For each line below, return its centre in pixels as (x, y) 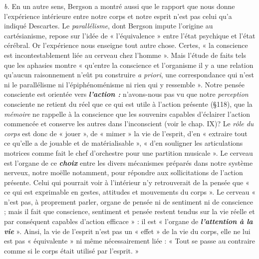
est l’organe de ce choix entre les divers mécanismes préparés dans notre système (129, 162)
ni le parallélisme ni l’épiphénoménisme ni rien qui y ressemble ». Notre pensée (124, 84)
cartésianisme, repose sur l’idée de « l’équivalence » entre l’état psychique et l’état (130, 35)
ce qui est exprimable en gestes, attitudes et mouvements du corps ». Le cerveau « (130, 192)
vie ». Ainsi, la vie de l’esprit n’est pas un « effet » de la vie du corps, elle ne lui (127, 231)
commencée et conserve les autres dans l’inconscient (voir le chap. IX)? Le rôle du (129, 124)
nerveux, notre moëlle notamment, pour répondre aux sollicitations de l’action (124, 172)
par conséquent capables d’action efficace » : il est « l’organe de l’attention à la (129, 221)
